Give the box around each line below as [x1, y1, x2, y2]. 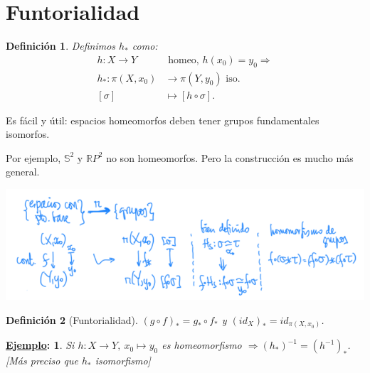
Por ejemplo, [6, 150, 61, 165]
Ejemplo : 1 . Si [6, 337, 75, 352]
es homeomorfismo [162, 337, 242, 352]
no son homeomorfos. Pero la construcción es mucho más [106, 150, 354, 165]
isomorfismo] [95, 353, 151, 368]
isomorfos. [6, 126, 50, 141]
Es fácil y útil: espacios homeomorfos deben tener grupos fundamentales [6, 112, 319, 127]
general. [6, 164, 40, 179]
